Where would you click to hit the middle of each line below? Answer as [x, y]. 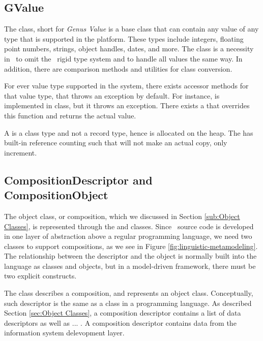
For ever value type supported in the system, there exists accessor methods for [126, 86]
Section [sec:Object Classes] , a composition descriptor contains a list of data [123, 313]
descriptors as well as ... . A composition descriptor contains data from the [120, 322]
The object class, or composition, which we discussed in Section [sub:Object [122, 216]
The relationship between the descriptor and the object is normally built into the [130, 256]
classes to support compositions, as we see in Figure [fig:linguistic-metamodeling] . [131, 246]
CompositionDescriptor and [78, 180]
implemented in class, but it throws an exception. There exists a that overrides [127, 105]
